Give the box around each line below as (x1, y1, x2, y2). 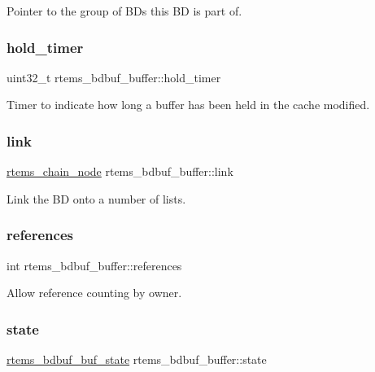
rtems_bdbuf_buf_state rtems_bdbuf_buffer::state (7, 351, 267, 368)
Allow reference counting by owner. (7, 284, 182, 301)
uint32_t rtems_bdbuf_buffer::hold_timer (7, 68, 221, 85)
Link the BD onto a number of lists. (7, 190, 186, 207)
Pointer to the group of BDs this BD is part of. (7, 2, 242, 19)
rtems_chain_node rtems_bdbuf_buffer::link (7, 163, 233, 180)
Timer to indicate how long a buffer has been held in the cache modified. (7, 96, 370, 113)
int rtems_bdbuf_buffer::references (7, 256, 182, 274)
